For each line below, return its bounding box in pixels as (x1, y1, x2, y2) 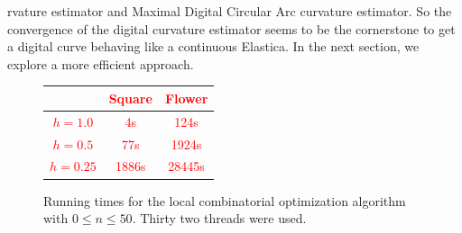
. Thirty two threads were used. (132, 209, 307, 228)
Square (108, 88, 152, 107)
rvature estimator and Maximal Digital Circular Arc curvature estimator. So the (7, 2, 452, 20)
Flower (164, 88, 208, 107)
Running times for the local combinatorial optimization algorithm (43, 191, 406, 210)
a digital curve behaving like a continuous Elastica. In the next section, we (7, 37, 420, 56)
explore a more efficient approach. (7, 54, 194, 73)
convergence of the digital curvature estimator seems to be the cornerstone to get (7, 19, 456, 38)
